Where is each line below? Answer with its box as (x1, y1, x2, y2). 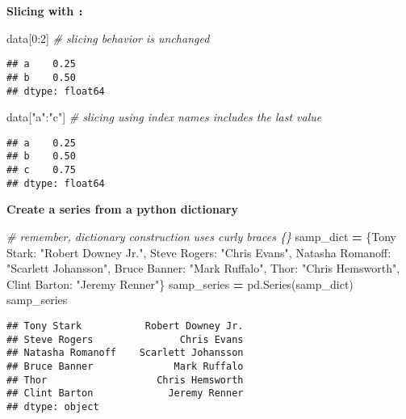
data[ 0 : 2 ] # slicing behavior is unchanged (6, 29, 210, 46)
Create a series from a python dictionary (6, 201, 238, 218)
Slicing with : (6, 2, 84, 19)
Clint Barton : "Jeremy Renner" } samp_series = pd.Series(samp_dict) (6, 275, 354, 292)
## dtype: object (6, 400, 99, 413)
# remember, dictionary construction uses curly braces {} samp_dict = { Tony (6, 228, 396, 245)
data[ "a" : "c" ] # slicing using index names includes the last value (6, 108, 322, 125)
